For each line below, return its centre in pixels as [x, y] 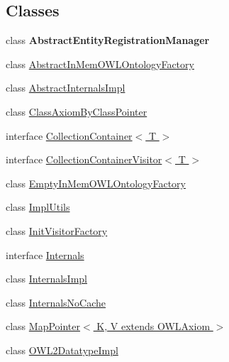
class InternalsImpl [46, 279]
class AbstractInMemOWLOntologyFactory [100, 64]
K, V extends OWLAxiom [153, 326]
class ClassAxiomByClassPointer [77, 111]
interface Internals [45, 254]
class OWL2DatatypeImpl [62, 350]
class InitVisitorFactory [57, 230]
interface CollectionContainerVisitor [84, 159]
